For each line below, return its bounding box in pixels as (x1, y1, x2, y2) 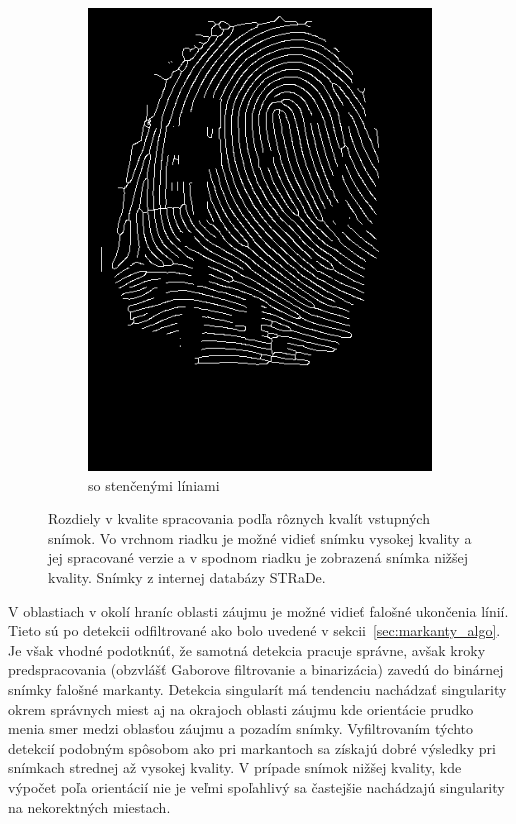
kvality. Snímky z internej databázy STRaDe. (48, 567, 326, 588)
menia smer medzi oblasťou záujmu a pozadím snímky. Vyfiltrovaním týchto (8, 718, 474, 739)
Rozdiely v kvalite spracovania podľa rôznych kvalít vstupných (48, 508, 430, 529)
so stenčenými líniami (88, 474, 220, 495)
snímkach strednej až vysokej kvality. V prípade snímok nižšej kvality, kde (8, 757, 462, 778)
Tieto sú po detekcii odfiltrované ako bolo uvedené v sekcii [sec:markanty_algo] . (8, 620, 501, 641)
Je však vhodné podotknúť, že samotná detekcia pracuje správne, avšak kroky (8, 639, 486, 660)
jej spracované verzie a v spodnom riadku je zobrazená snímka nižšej (48, 547, 469, 568)
